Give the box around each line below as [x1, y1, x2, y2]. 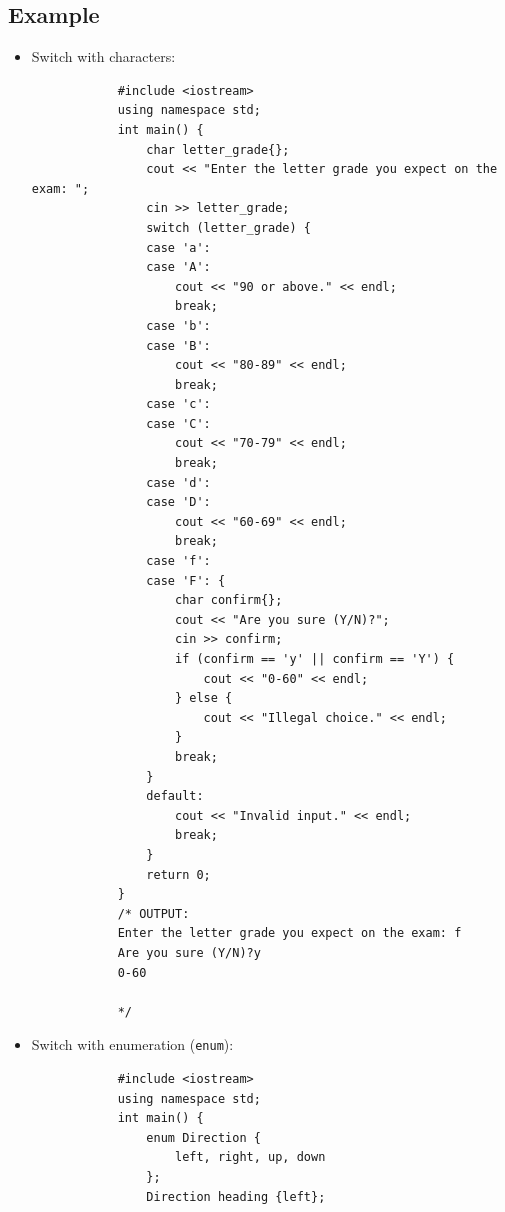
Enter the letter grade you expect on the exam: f [117, 926, 462, 941]
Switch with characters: [31, 46, 176, 67]
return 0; [146, 867, 211, 882]
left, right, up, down [174, 1150, 326, 1165]
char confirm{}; [174, 593, 283, 608]
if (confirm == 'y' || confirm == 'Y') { [174, 652, 455, 667]
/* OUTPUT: [117, 906, 190, 921]
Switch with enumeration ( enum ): [31, 1034, 234, 1055]
